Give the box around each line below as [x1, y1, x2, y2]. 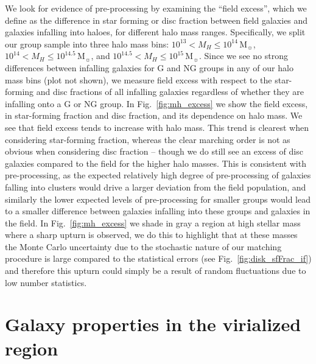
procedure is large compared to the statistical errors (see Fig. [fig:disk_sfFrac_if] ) [5, 252, 312, 265]
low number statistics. [5, 276, 87, 289]
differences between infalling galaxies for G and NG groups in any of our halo [5, 61, 293, 74]
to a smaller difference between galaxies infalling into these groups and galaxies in [5, 205, 311, 217]
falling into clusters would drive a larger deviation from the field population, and [5, 180, 306, 193]
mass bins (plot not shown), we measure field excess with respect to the [5, 73, 272, 86]
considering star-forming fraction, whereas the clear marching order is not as [5, 133, 290, 145]
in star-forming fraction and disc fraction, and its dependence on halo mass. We [5, 109, 303, 122]
